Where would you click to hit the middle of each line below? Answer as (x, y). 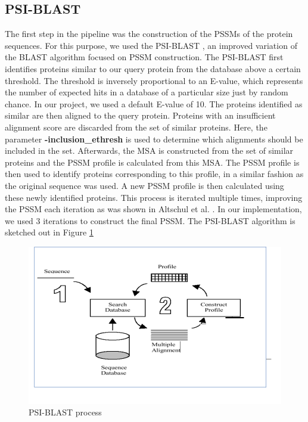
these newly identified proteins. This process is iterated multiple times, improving (154, 197)
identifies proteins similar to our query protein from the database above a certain (153, 68)
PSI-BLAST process (65, 412)
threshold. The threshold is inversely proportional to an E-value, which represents (154, 80)
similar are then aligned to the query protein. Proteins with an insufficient (140, 115)
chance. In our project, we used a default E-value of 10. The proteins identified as (154, 103)
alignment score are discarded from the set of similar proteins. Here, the (136, 127)
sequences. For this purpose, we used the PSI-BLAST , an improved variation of (151, 45)
